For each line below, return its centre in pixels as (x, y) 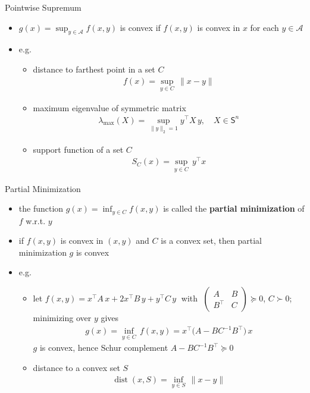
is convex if (140, 27)
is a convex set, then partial (211, 240)
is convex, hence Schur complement (104, 348)
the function (41, 208)
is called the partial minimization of (234, 208)
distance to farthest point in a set (94, 69)
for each (264, 27)
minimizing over (62, 318)
